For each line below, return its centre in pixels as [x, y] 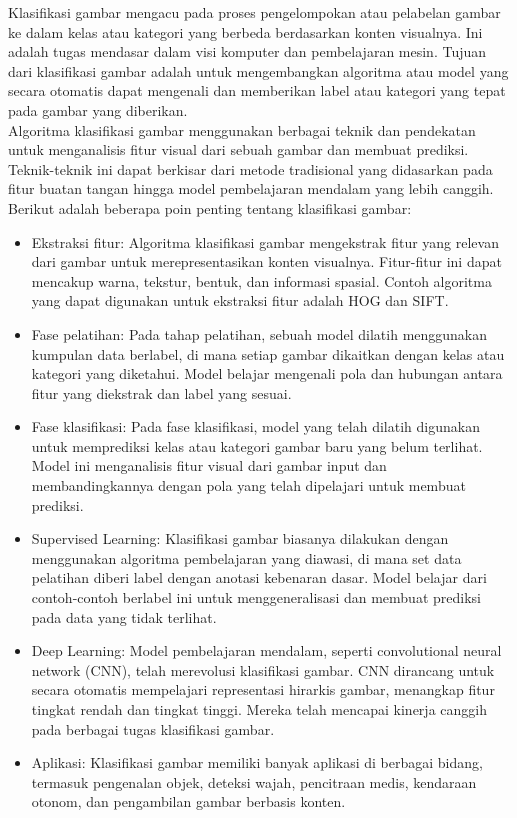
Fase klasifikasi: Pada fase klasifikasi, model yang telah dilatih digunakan [255, 426]
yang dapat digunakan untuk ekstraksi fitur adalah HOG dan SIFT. [240, 300]
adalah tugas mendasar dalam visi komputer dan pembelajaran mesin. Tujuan [247, 51]
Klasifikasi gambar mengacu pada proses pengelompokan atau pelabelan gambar [254, 12]
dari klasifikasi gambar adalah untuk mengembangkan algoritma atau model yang [258, 70]
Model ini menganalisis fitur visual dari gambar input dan [209, 465]
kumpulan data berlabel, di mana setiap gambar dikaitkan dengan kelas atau [268, 353]
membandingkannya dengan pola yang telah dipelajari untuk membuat [248, 485]
